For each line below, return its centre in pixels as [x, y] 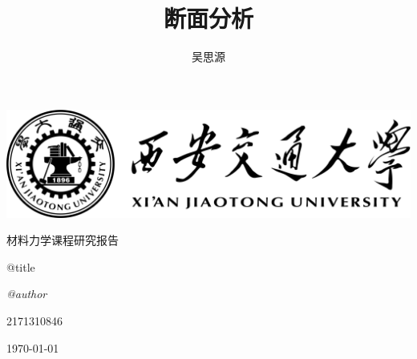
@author [27, 294]
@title [21, 266]
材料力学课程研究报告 [63, 240]
